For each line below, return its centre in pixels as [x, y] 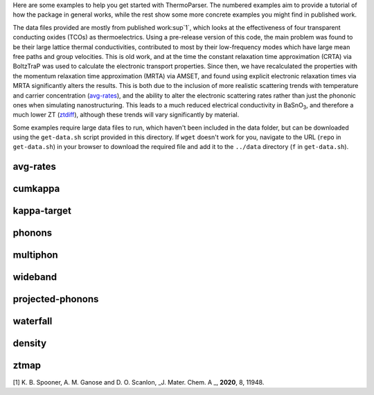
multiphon [35, 255]
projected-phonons [56, 299]
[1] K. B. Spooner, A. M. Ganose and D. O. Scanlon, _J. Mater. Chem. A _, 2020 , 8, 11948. [139, 382]
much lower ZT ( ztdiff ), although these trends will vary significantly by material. [126, 115]
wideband [35, 277]
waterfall [33, 321]
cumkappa [36, 189]
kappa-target [42, 211]
